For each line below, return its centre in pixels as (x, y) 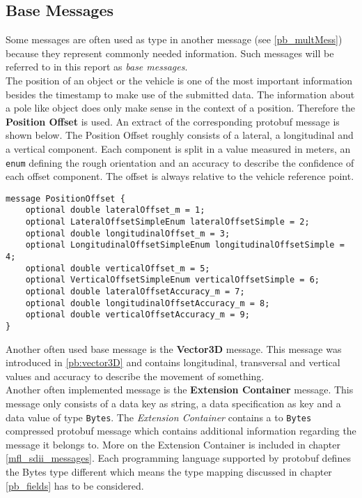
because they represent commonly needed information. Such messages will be (170, 53)
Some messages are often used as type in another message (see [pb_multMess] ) (174, 39)
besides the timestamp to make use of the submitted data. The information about (180, 94)
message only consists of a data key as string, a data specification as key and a (173, 403)
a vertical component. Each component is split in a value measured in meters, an (178, 148)
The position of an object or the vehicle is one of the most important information (179, 80)
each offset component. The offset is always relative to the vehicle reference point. (180, 176)
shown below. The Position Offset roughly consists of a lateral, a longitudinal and (180, 135)
